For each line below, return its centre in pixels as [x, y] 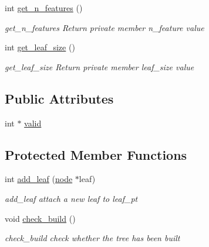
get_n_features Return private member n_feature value [105, 27]
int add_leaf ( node [39, 179]
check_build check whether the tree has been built [92, 238]
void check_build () [40, 218]
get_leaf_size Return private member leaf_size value [100, 66]
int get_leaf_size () [40, 47]
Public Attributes [59, 98]
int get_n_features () [44, 8]
